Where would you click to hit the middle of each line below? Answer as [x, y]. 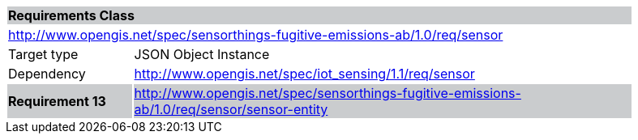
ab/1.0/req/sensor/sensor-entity [231, 109]
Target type [43, 54]
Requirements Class [71, 15]
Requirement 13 [57, 101]
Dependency [47, 74]
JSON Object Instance [202, 54]
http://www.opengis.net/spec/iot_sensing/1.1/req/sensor [304, 74]
